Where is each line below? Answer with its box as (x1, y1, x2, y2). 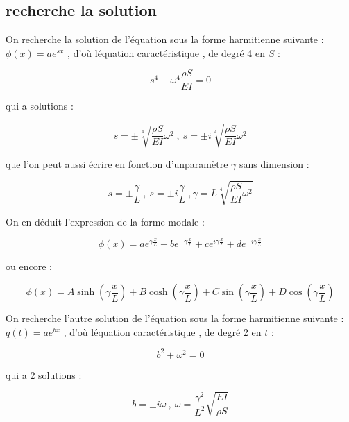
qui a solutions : (6, 99, 74, 113)
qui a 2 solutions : (6, 367, 82, 382)
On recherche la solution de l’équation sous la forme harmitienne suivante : (6, 32, 324, 47)
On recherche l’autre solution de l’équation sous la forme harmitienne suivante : (6, 311, 344, 325)
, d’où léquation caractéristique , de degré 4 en (67, 45, 265, 60)
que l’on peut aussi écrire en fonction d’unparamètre (6, 156, 228, 171)
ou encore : (6, 259, 52, 273)
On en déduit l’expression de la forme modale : (6, 214, 205, 228)
